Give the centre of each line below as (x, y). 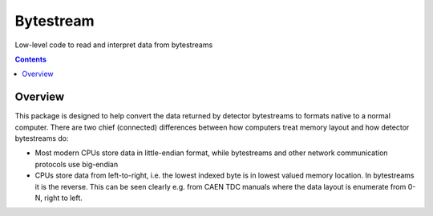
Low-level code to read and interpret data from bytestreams (114, 45)
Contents (31, 59)
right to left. (64, 198)
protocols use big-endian (77, 164)
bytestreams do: (42, 138)
